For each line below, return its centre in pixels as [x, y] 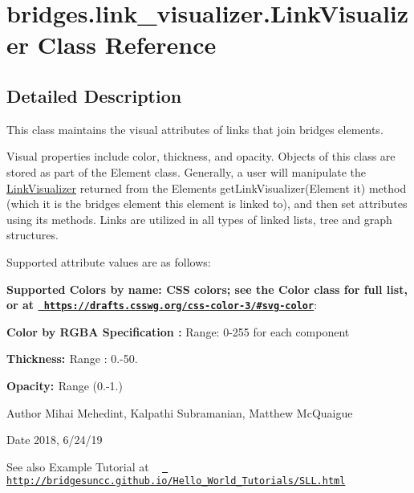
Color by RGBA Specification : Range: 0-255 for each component [178, 331]
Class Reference [127, 45]
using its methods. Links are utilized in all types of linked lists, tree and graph [199, 219]
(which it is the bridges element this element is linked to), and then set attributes [207, 204]
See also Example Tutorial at [78, 466]
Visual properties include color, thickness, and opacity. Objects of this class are [201, 156]
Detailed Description [94, 95]
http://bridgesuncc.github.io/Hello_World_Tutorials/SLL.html [176, 481]
